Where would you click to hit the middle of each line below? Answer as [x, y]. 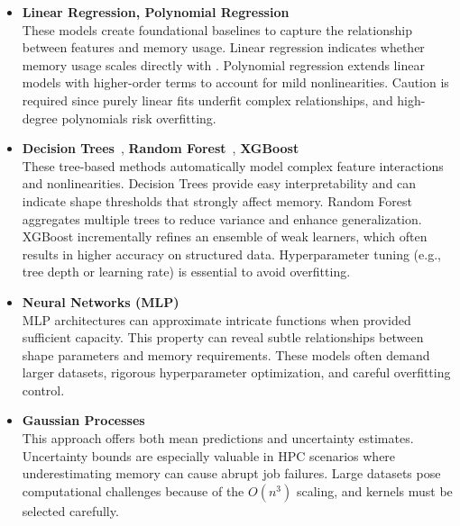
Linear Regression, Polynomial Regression [156, 12]
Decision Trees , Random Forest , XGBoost [161, 148]
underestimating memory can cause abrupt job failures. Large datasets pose [231, 473]
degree [40, 118]
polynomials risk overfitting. [139, 118]
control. [43, 390]
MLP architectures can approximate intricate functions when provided [216, 319]
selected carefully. [70, 510]
